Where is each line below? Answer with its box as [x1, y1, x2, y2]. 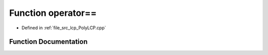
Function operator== [9, 7, 97, 18]
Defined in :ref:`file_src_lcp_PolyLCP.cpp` [21, 25, 106, 31]
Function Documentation [9, 38, 88, 46]
